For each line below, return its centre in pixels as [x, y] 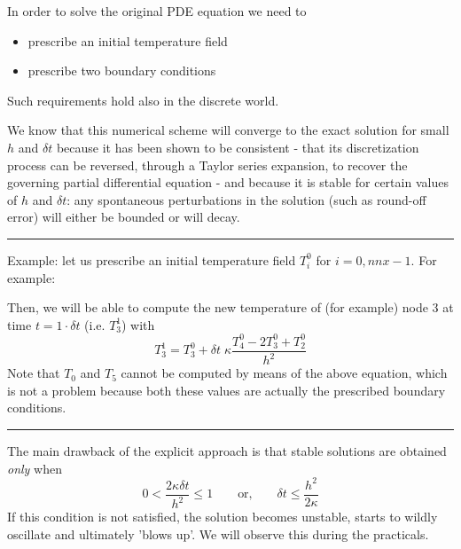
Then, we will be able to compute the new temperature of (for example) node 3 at [230, 307]
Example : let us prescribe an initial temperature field [152, 259]
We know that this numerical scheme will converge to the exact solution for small [228, 130]
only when [35, 468]
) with [138, 324]
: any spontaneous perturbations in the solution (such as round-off [246, 199]
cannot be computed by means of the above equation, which [284, 373]
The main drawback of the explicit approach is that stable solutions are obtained [227, 451]
